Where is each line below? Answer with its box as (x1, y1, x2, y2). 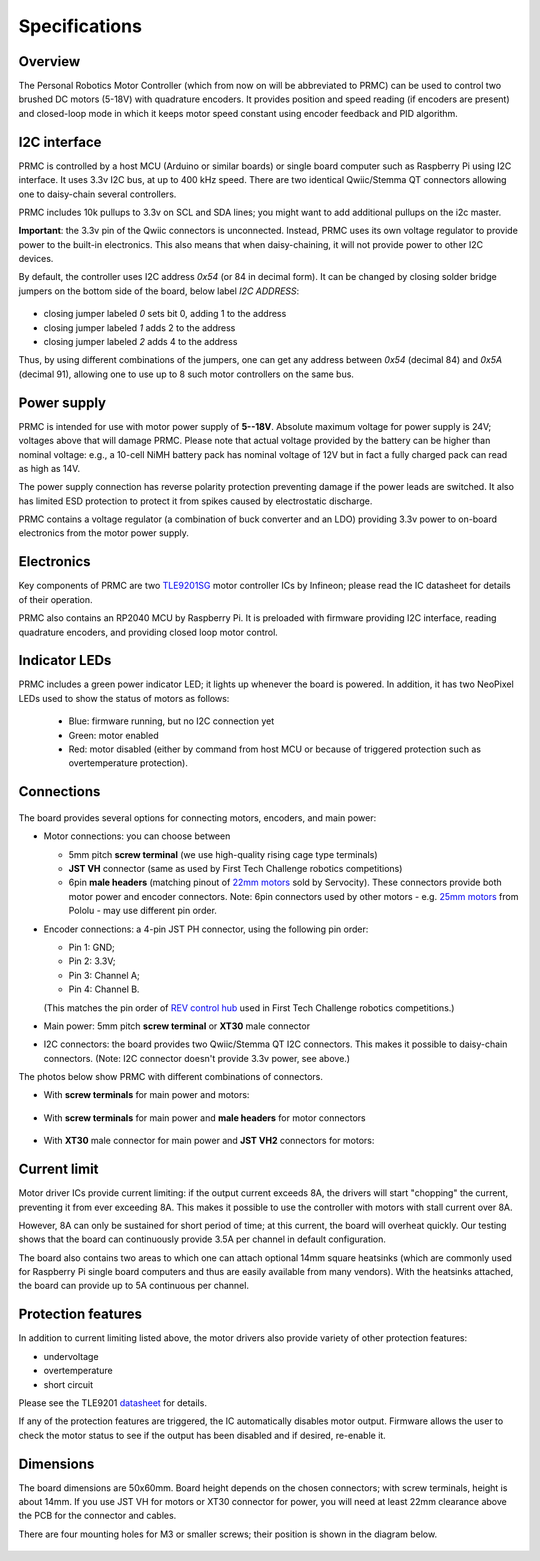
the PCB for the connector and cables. (18, 1510, 177, 1522)
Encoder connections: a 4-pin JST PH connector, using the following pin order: (43, 923, 369, 935)
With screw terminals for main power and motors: (43, 1089, 250, 1101)
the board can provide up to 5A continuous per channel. (18, 1280, 250, 1292)
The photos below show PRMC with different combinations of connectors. (18, 1071, 324, 1083)
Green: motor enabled (68, 729, 159, 741)
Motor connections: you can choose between (43, 830, 231, 842)
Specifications (18, 15, 142, 37)
